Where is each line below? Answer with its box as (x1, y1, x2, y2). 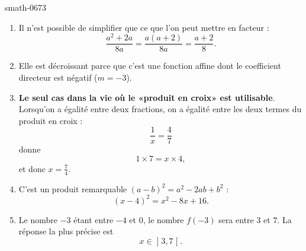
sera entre (218, 213, 254, 225)
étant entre (73, 213, 114, 225)
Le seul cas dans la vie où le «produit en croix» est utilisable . (18, 91, 275, 103)
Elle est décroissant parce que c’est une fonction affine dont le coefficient (18, 59, 281, 72)
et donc (18, 162, 46, 174)
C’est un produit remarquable (18, 182, 127, 195)
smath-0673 (5, 1, 47, 13)
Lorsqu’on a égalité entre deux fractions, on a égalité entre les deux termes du (18, 103, 302, 115)
